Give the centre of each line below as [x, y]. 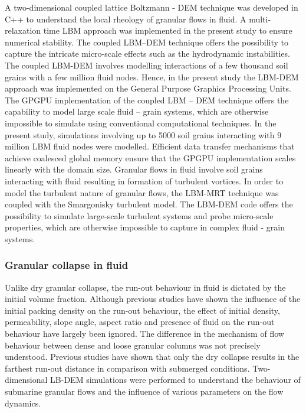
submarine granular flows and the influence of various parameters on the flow [144, 391]
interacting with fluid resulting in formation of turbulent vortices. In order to [144, 181]
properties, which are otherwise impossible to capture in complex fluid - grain [145, 227]
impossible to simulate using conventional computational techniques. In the [141, 123]
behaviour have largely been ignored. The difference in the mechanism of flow [144, 334]
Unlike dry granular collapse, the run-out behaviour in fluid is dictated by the [145, 287]
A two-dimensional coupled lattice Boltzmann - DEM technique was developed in [152, 7]
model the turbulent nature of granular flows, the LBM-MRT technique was [142, 192]
